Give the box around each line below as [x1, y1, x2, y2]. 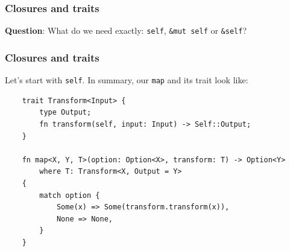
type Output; [39, 108, 92, 117]
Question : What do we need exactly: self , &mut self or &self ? [5, 24, 247, 37]
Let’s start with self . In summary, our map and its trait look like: [5, 74, 248, 86]
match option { [39, 191, 100, 200]
